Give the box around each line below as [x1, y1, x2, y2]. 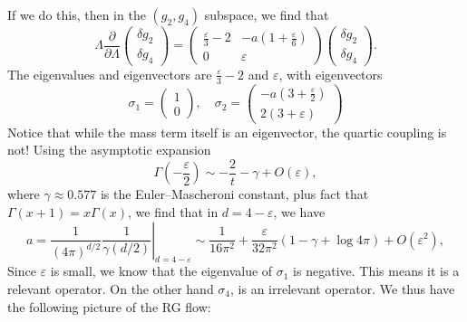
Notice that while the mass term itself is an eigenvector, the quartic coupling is [7, 122, 447, 141]
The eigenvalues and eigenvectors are [7, 64, 212, 83]
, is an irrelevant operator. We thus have [230, 279, 455, 298]
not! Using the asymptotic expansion [7, 140, 211, 159]
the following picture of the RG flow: [7, 297, 211, 316]
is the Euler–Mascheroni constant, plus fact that [100, 185, 369, 204]
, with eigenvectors [278, 64, 383, 83]
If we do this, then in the [7, 5, 146, 24]
